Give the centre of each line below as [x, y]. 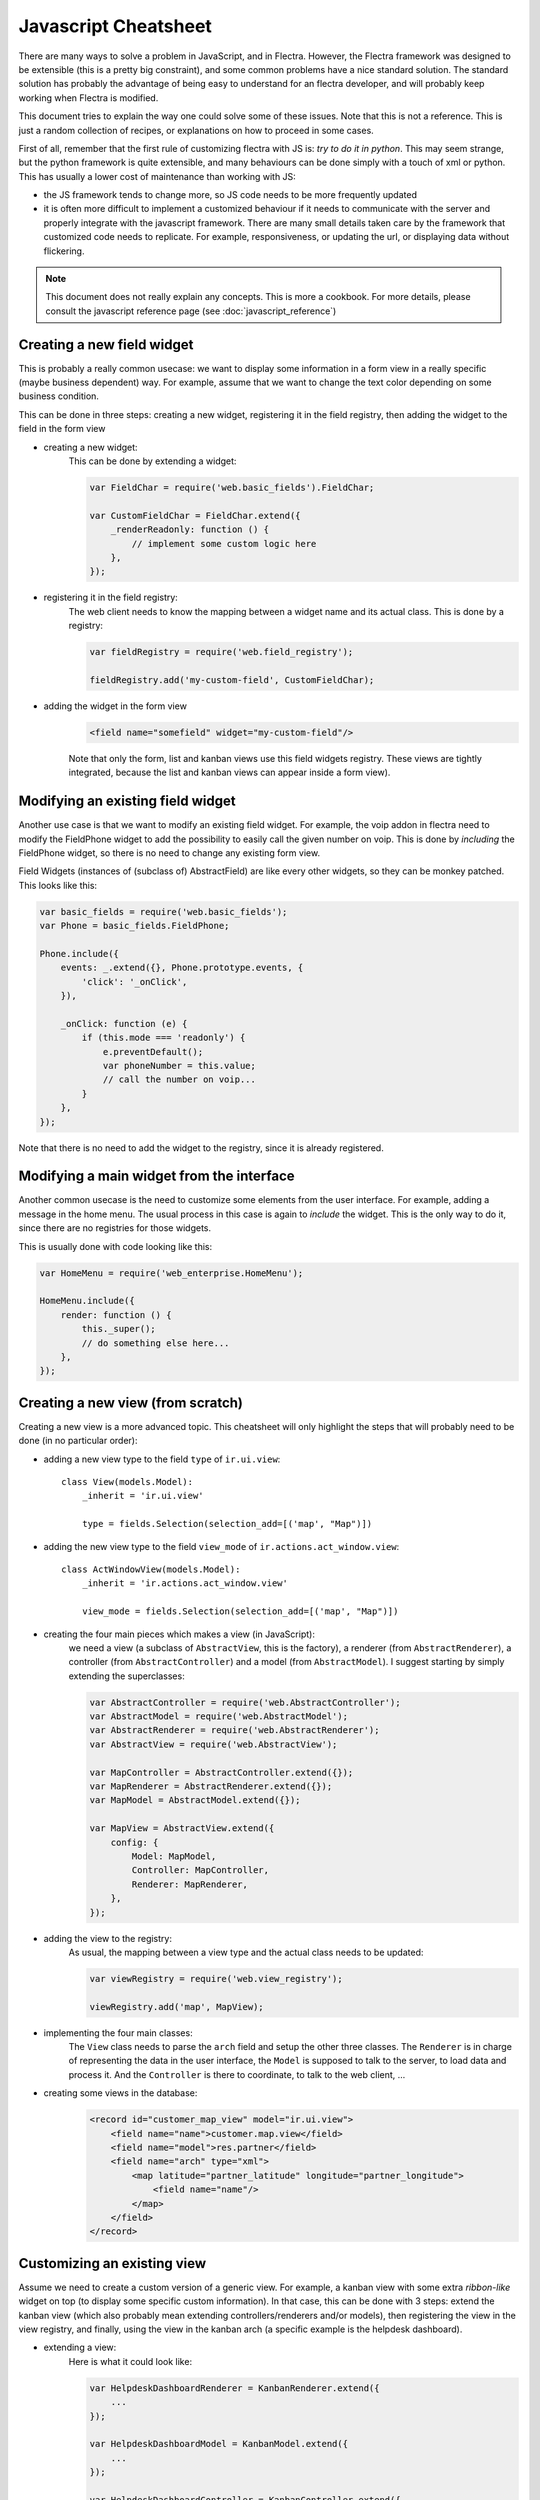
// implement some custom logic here [224, 543]
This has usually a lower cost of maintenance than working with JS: [157, 176]
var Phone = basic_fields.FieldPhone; [134, 926]
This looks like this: [58, 885]
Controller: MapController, [200, 1870]
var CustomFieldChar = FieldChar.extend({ [195, 515]
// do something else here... [155, 1343]
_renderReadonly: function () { [190, 529]
